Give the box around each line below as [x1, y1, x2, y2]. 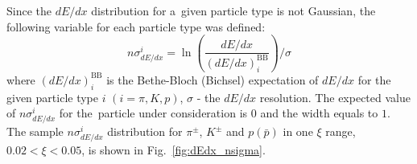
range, [325, 123, 356, 140]
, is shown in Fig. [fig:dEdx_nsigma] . [81, 141, 266, 158]
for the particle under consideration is [59, 105, 248, 121]
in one [283, 123, 313, 140]
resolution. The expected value [259, 88, 411, 105]
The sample [6, 123, 64, 140]
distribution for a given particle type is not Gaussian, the [91, 2, 376, 18]
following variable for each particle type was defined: [6, 18, 266, 35]
